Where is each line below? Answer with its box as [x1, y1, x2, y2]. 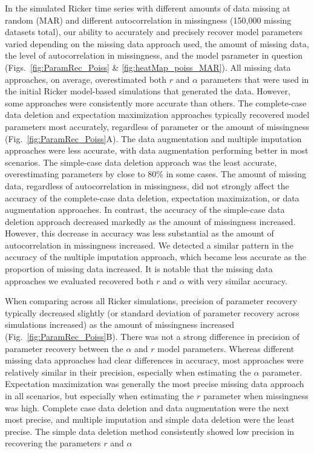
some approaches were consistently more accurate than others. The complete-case [5, 96, 307, 109]
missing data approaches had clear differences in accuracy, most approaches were [5, 354, 304, 367]
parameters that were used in [200, 73, 309, 85]
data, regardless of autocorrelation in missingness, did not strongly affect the [5, 179, 289, 192]
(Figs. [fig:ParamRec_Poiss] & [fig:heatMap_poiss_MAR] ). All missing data [5, 60, 291, 73]
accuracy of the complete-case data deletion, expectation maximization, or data [5, 191, 299, 204]
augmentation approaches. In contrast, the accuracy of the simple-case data [5, 203, 285, 216]
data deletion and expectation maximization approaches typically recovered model [5, 108, 310, 121]
